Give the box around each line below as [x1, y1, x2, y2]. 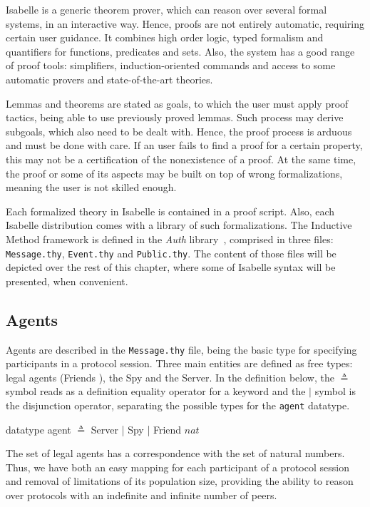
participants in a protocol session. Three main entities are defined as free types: [6, 356, 353, 371]
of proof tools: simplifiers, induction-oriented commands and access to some [6, 58, 336, 73]
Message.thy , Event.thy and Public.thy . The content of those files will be [6, 245, 336, 260]
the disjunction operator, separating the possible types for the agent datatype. [6, 397, 350, 412]
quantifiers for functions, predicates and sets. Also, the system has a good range [6, 43, 355, 58]
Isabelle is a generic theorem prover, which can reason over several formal [6, 2, 327, 16]
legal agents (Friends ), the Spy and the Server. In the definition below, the [6, 369, 334, 384]
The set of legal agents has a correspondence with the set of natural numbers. [6, 446, 345, 461]
